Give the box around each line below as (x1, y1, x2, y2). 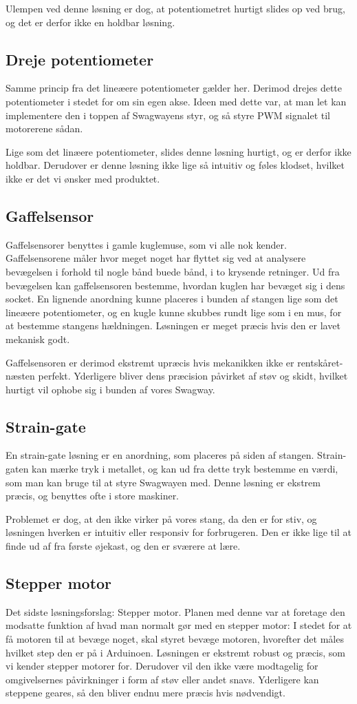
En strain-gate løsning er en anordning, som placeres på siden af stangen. (6, 448, 314, 462)
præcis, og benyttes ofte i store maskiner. (6, 488, 180, 503)
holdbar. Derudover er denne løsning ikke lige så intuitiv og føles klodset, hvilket (6, 158, 345, 172)
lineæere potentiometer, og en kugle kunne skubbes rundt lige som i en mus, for (6, 304, 342, 319)
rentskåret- (297, 355, 343, 369)
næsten (6, 369, 35, 383)
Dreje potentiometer (6, 48, 154, 70)
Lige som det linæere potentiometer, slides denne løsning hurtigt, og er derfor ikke (6, 144, 351, 158)
